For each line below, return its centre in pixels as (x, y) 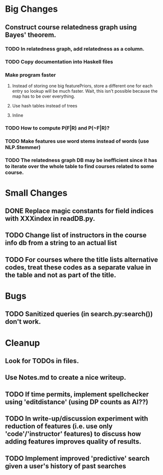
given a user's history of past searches (66, 466)
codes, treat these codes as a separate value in (78, 267)
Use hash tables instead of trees (45, 106)
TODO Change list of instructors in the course (76, 235)
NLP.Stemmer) (23, 147)
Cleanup (23, 343)
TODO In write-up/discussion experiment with (77, 419)
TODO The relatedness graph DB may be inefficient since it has (81, 160)
